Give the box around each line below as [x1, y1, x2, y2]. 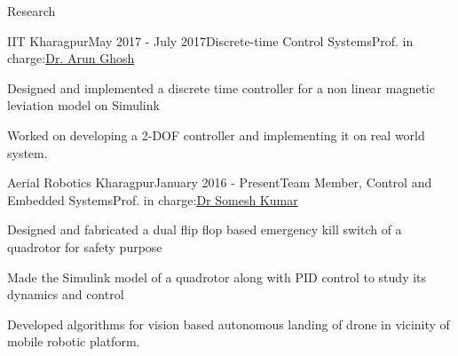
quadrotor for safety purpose [7, 237, 162, 256]
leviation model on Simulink [7, 96, 160, 115]
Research [7, 2, 56, 20]
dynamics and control [7, 285, 124, 304]
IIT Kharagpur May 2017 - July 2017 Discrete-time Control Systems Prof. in [7, 31, 414, 50]
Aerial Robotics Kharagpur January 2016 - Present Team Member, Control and [7, 173, 432, 192]
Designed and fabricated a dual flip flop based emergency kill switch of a [7, 220, 402, 239]
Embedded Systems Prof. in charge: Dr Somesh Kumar [7, 190, 298, 209]
